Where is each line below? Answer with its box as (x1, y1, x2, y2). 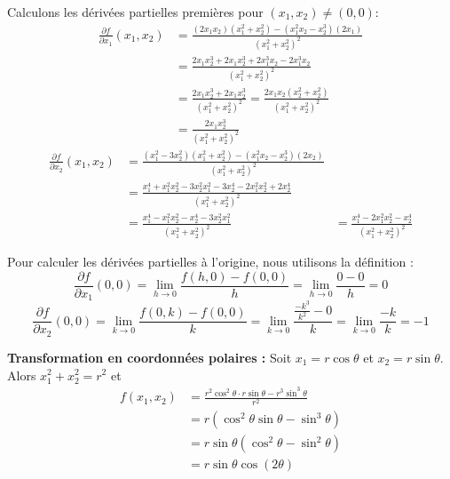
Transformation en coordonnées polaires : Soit (7, 347, 292, 366)
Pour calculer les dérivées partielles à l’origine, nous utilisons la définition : (7, 252, 414, 271)
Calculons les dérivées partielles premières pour (7, 3, 264, 20)
